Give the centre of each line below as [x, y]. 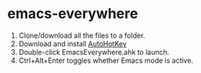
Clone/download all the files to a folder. [82, 35]
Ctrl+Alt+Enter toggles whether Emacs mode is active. [106, 60]
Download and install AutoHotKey [72, 43]
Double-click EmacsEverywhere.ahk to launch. [94, 52]
